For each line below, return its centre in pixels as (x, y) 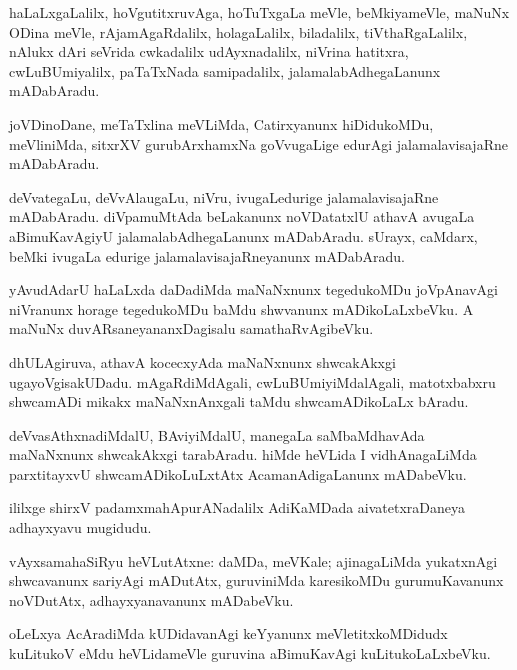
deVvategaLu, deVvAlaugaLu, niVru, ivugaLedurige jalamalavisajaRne (224, 196)
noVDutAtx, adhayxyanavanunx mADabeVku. (151, 599)
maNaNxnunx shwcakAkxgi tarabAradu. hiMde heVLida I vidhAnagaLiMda (243, 454)
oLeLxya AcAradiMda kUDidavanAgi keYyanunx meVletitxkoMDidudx (228, 633)
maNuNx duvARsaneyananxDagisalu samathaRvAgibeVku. (191, 328)
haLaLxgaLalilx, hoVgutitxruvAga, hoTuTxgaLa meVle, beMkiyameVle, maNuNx (259, 12)
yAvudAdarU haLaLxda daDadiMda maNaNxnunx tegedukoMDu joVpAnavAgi (253, 289)
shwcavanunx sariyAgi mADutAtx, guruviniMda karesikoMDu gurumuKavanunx (256, 580)
